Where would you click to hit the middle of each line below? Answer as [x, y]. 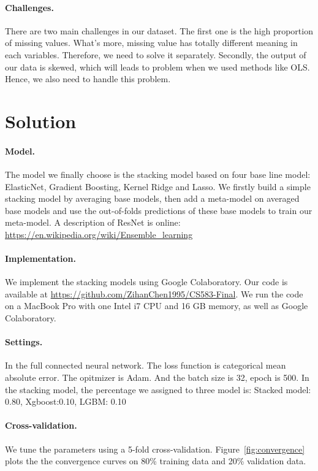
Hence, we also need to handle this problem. [88, 79]
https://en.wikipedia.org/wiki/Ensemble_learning [99, 234]
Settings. [24, 342]
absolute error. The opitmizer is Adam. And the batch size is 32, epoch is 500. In [157, 377]
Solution [41, 121]
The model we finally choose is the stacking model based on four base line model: [158, 174]
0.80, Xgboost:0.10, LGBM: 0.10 [66, 401]
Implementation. [40, 258]
